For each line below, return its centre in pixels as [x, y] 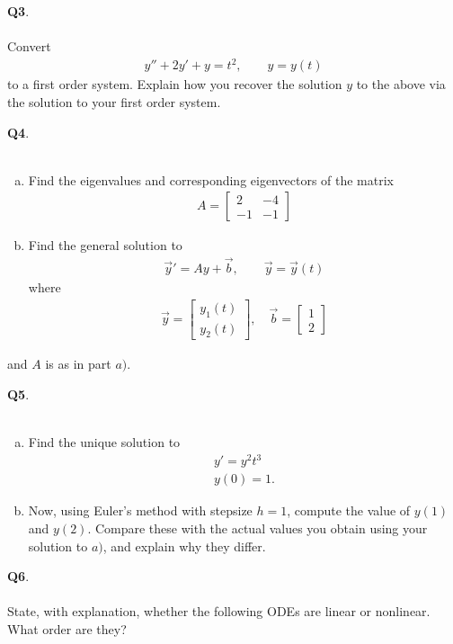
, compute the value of [349, 510]
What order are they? [67, 628]
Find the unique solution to [104, 442]
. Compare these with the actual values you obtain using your [258, 528]
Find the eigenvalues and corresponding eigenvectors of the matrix [211, 179]
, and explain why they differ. [184, 546]
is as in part [78, 364]
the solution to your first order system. [114, 101]
